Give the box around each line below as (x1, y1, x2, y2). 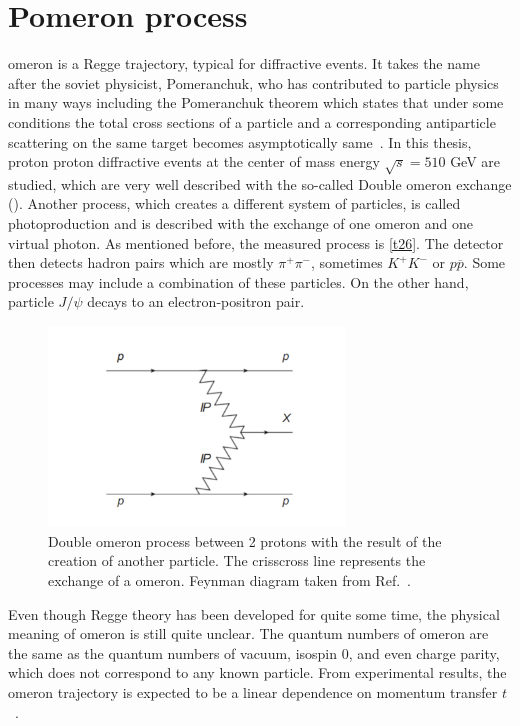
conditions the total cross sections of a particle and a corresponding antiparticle (8, 111, 496, 132)
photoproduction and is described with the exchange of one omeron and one (8, 213, 474, 234)
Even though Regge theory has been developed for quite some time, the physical (8, 603, 500, 624)
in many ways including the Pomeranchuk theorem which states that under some (8, 92, 504, 113)
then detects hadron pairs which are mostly (8, 252, 274, 273)
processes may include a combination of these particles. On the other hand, (8, 271, 469, 292)
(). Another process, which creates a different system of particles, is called (8, 193, 461, 214)
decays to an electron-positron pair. (87, 291, 305, 312)
